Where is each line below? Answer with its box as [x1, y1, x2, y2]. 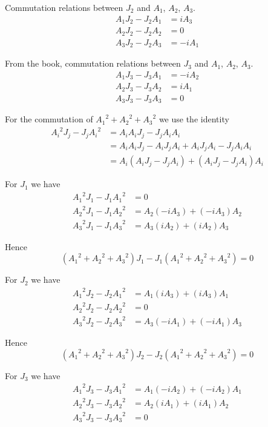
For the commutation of [5, 113, 93, 125]
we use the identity [159, 113, 229, 125]
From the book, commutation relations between [5, 57, 181, 70]
